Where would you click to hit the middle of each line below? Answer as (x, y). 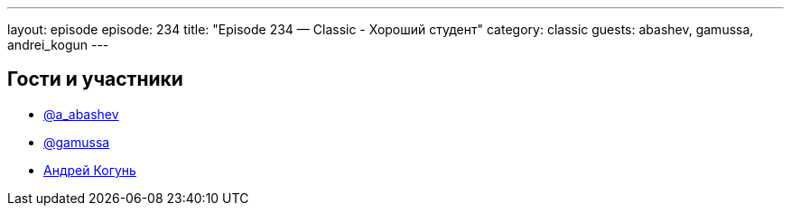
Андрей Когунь (90, 170)
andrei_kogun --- (58, 45)
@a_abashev (81, 114)
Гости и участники (95, 79)
